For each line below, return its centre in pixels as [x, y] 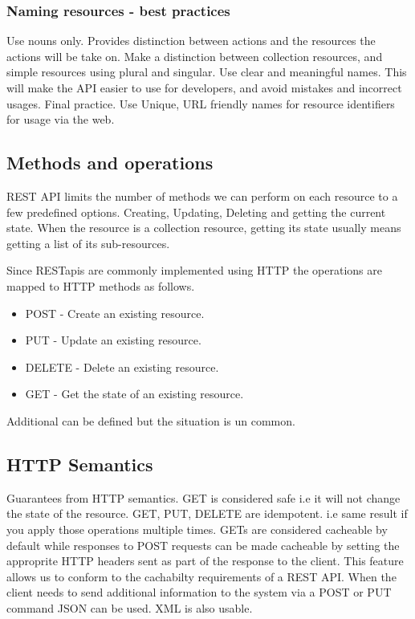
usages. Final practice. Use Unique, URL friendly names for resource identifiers [201, 103]
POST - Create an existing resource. [115, 313]
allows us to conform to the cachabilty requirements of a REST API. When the [201, 576]
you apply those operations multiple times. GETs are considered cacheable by [197, 529]
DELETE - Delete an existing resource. [122, 367]
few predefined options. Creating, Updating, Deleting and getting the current [196, 212]
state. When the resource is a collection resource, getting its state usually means [204, 228]
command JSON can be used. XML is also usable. [130, 607]
